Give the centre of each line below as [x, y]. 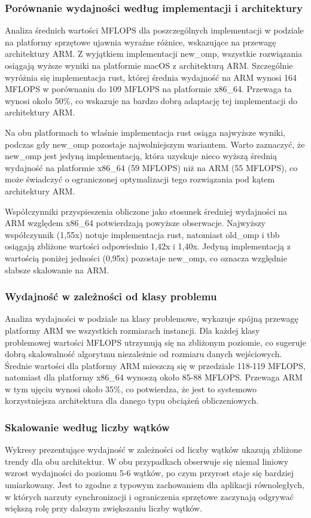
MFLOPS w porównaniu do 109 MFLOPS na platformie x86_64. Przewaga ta [148, 89]
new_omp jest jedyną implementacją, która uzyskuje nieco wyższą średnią [141, 156]
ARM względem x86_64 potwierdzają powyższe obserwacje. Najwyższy [135, 223]
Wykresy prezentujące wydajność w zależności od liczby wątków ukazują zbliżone [153, 450]
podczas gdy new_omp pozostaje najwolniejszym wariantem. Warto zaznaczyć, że [155, 144]
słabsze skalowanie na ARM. [57, 269]
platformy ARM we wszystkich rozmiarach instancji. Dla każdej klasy [132, 330]
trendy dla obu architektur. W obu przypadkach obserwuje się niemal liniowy [147, 461]
